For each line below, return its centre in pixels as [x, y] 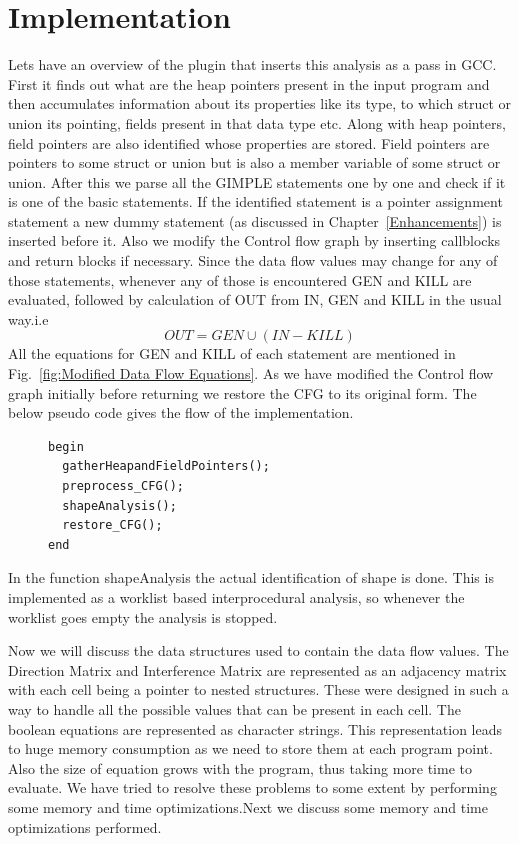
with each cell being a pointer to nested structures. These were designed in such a [258, 689]
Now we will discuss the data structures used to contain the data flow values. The [258, 650]
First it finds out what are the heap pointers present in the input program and [249, 83]
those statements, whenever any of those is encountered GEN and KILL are [240, 279]
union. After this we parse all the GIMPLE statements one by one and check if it [257, 181]
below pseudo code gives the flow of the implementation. [181, 412]
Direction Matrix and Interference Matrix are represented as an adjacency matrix [257, 669]
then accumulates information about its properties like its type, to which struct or [260, 103]
